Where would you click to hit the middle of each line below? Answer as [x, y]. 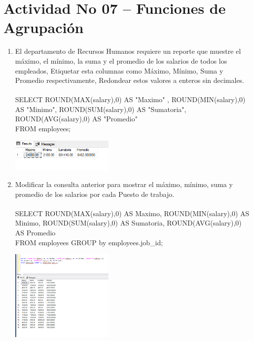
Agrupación [44, 27]
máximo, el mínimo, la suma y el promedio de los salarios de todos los [121, 60]
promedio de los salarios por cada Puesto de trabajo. [95, 194]
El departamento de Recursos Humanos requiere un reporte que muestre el [128, 51]
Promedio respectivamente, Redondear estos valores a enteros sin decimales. [130, 80]
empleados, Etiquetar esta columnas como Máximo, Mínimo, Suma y [119, 70]
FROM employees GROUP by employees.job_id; [89, 242]
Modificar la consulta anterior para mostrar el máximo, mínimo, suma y [124, 184]
